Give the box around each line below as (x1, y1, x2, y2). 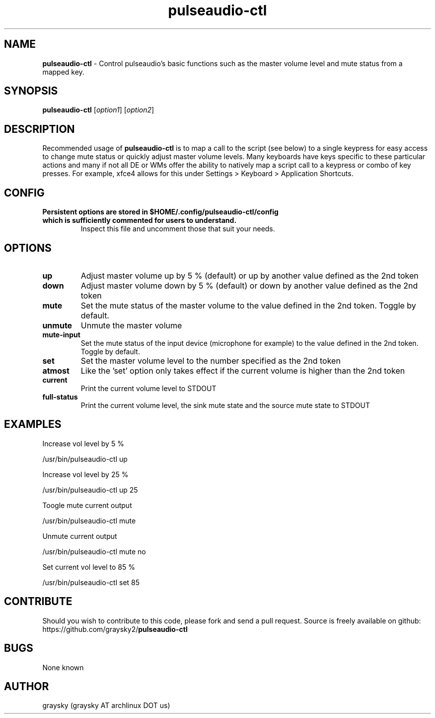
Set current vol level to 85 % (42, 562, 135, 571)
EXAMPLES (4, 418, 62, 431)
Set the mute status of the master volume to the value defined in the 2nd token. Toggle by (80, 300, 416, 310)
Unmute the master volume (80, 320, 182, 330)
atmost (42, 365, 70, 376)
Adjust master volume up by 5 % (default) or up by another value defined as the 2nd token (80, 270, 419, 281)
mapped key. (42, 67, 84, 76)
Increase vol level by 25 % (42, 470, 129, 479)
